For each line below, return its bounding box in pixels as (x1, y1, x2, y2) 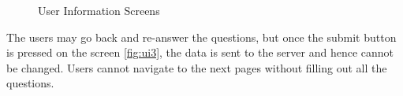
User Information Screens (38, 2, 160, 18)
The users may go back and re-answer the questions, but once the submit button (6, 28, 397, 45)
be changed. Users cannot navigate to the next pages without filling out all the (6, 59, 387, 76)
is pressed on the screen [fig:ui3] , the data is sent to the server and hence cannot (6, 44, 394, 61)
